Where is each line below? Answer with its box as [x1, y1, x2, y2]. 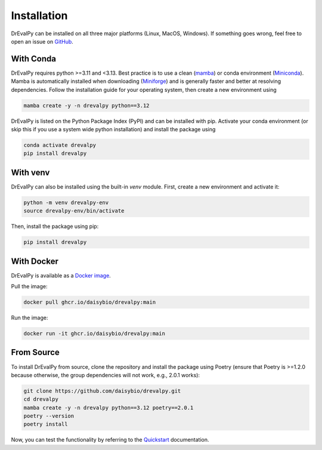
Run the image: [11, 314, 48, 322]
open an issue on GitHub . [11, 38, 74, 45]
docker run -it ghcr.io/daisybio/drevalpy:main [23, 330, 165, 337]
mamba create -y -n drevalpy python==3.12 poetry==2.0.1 [23, 404, 194, 411]
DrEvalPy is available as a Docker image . [11, 272, 112, 279]
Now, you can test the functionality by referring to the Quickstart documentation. [11, 436, 209, 443]
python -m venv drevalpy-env [23, 199, 109, 206]
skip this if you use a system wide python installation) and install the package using [11, 125, 216, 132]
